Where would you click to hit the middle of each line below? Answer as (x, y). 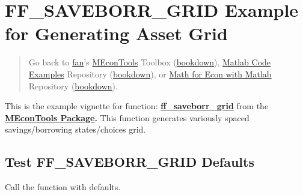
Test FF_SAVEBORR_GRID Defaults (130, 162)
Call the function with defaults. (63, 187)
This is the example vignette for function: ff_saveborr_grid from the (137, 106)
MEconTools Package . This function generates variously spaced (127, 117)
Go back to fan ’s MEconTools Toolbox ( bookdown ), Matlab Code (150, 62)
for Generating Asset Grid (116, 33)
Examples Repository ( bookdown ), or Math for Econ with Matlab (150, 73)
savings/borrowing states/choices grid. (75, 129)
